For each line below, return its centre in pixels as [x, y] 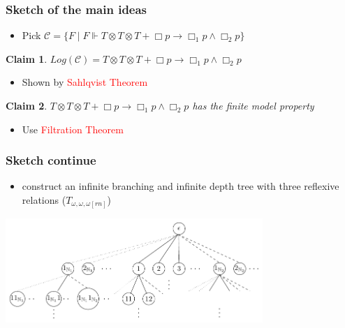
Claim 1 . [27, 58]
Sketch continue [51, 160]
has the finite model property [253, 105]
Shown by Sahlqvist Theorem [85, 82]
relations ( [44, 200]
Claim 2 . [27, 105]
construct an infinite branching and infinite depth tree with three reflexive [181, 186]
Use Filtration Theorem [73, 129]
